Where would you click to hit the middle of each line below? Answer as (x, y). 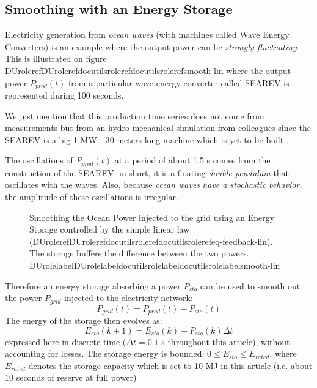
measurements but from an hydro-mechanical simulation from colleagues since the (158, 128)
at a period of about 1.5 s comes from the (192, 160)
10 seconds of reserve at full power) (71, 377)
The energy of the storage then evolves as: (84, 320)
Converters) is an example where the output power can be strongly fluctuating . (152, 46)
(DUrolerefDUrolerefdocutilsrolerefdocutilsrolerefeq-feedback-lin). (151, 241)
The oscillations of (39, 160)
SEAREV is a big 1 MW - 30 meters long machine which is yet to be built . (147, 139)
